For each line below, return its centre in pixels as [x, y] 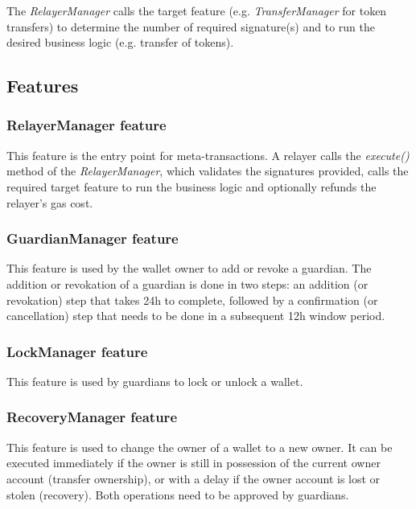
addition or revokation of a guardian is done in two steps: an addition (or [187, 283]
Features [43, 86]
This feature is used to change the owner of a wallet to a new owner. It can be [200, 447]
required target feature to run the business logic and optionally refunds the [192, 186]
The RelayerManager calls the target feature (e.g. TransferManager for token [197, 10]
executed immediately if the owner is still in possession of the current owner [194, 463]
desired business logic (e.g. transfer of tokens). [120, 42]
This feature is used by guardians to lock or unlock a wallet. [155, 381]
